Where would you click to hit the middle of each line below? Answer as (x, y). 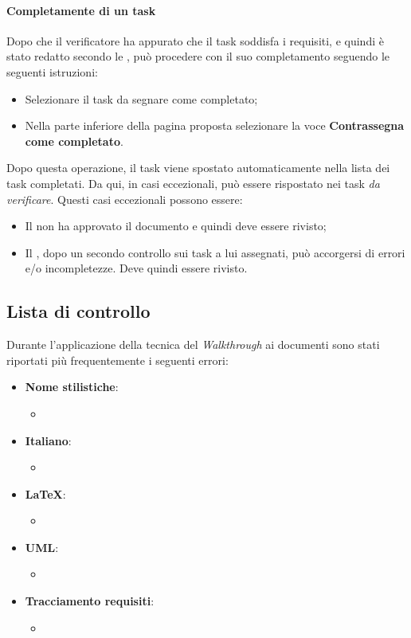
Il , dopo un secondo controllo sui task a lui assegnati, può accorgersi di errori (215, 252)
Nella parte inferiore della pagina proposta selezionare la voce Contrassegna (215, 125)
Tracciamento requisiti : (90, 601)
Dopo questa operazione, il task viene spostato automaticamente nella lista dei (198, 168)
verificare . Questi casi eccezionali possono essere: (125, 199)
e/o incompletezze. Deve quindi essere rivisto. (136, 268)
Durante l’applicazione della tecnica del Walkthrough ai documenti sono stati (193, 344)
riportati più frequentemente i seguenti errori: (117, 360)
